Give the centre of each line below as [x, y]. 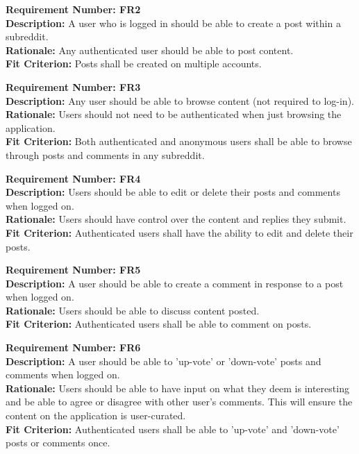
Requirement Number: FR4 [73, 178]
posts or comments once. [58, 443]
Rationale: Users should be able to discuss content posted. [133, 310]
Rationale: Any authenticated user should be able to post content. [150, 50]
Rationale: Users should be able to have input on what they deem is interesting [177, 388]
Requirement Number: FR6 [73, 347]
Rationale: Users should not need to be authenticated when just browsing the [174, 114]
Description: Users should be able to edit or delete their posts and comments [173, 192]
